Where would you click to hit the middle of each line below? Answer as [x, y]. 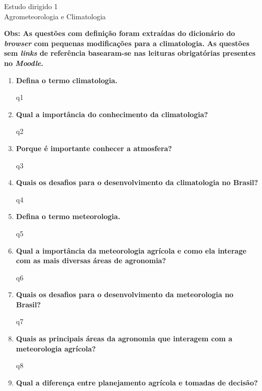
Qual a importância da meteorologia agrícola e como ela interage [131, 250]
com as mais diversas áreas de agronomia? [91, 260]
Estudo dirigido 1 [31, 6]
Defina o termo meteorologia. [68, 216]
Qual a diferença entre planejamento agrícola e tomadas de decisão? [137, 382]
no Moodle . [24, 63]
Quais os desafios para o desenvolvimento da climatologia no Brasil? [137, 182]
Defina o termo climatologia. [67, 80]
